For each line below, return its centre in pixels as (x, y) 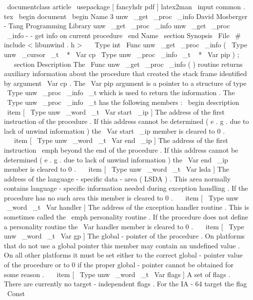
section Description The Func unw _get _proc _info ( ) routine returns (128, 64)
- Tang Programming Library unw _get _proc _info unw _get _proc (117, 26)
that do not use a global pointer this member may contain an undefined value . (122, 245)
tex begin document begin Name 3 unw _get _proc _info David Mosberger (126, 16)
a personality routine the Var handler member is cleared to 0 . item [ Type (124, 226)
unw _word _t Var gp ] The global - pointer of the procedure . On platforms (124, 236)
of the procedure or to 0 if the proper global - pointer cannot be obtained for (119, 265)
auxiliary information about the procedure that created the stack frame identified (126, 73)
